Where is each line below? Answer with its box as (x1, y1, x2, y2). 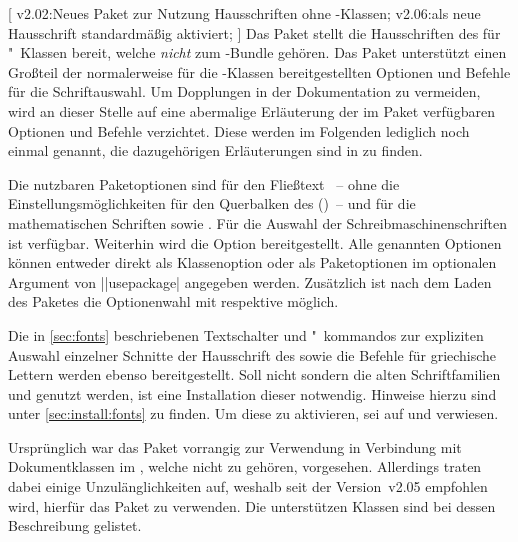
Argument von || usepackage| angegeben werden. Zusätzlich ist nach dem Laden (8, 271, 492, 292)
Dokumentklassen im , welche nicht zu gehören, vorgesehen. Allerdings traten (8, 456, 482, 477)
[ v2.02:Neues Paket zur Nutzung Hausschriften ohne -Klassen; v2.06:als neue (8, 3, 481, 23)
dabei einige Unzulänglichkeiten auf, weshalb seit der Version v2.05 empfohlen (8, 476, 488, 497)
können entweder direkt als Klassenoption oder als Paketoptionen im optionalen (8, 252, 497, 273)
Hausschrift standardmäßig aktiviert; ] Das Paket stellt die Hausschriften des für (8, 22, 501, 43)
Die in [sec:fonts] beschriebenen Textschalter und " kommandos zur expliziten (8, 324, 484, 345)
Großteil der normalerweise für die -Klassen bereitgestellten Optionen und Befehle (8, 61, 511, 82)
